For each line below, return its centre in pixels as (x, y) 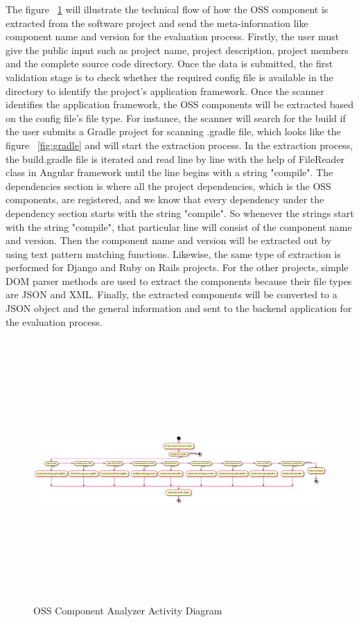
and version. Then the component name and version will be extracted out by (169, 240)
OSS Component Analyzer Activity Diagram (128, 610)
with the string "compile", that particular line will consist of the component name (179, 226)
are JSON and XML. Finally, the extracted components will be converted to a (172, 294)
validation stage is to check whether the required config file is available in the (169, 77)
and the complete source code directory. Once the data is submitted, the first (169, 63)
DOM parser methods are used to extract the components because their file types (179, 280)
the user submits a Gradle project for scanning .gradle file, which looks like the (173, 131)
